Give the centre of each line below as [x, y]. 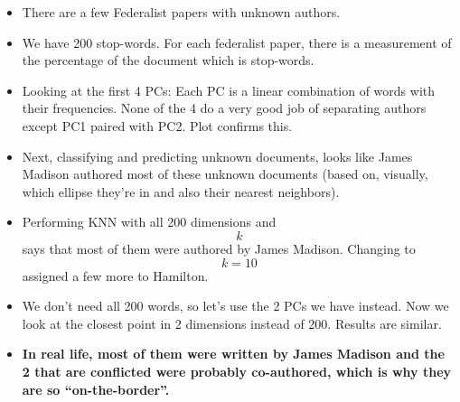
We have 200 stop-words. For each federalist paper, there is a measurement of [237, 42]
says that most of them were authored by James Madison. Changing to [219, 248]
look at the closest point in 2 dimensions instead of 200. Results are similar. [232, 323]
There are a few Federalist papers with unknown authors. [181, 12]
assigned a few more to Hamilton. [115, 275]
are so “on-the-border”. [96, 389]
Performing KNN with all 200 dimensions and [149, 222]
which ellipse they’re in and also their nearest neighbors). [181, 191]
